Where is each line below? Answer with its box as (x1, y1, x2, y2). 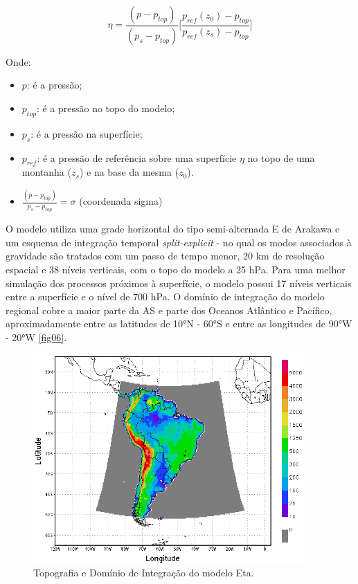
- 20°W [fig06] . (6, 329, 67, 344)
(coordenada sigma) (79, 194, 163, 208)
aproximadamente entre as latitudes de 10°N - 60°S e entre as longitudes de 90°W (6, 316, 352, 331)
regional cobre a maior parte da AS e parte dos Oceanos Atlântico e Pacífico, (6, 302, 332, 317)
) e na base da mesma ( (79, 165, 179, 179)
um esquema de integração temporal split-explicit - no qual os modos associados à (6, 235, 352, 249)
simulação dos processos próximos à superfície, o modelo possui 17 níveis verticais (6, 275, 352, 290)
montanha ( (21, 165, 71, 179)
